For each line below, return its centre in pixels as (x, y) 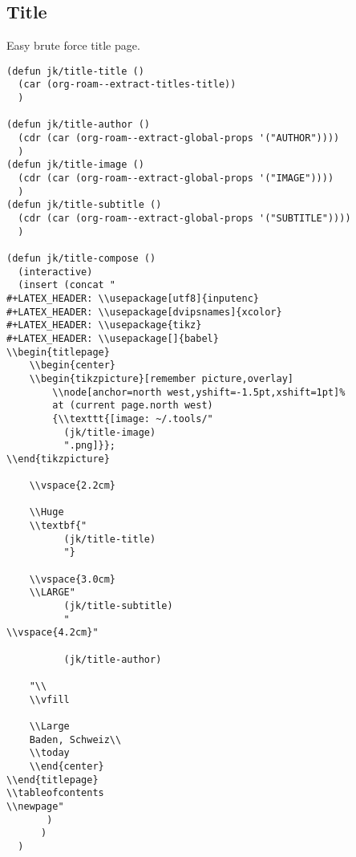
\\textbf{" (58, 526)
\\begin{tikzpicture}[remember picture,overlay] (161, 378)
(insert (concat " (67, 285)
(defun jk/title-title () (75, 71)
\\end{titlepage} (53, 780)
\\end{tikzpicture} (58, 459)
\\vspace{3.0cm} (73, 579)
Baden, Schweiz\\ (75, 739)
